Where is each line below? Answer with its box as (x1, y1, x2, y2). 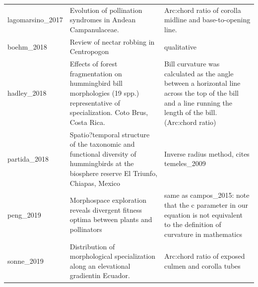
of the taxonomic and (69, 139, 135, 149)
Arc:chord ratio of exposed (164, 251, 245, 261)
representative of (69, 97, 120, 108)
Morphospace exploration (69, 195, 146, 205)
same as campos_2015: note (164, 190, 250, 200)
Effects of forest (69, 58, 118, 69)
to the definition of (164, 219, 221, 230)
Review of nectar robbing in (69, 36, 155, 47)
